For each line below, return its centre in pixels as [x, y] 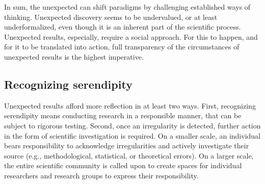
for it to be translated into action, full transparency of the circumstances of [122, 47]
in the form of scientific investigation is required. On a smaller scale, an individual [132, 135]
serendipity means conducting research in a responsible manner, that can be [123, 115]
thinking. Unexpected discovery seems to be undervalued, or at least [111, 17]
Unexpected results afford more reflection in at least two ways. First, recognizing [130, 105]
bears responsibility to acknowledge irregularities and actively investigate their [127, 146]
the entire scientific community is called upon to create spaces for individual [123, 165]
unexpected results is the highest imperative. [74, 56]
